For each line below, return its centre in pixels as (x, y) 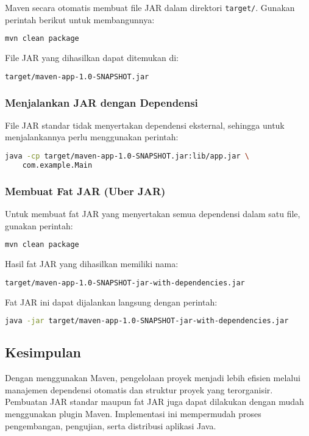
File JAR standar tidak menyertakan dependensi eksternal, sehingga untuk (145, 125)
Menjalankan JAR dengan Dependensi (101, 102)
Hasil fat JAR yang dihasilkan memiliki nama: (92, 264)
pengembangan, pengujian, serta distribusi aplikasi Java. (111, 425)
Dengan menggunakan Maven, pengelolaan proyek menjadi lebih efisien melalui (153, 378)
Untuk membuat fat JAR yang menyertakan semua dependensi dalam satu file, (153, 213)
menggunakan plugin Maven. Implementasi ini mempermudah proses (133, 413)
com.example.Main (57, 165)
